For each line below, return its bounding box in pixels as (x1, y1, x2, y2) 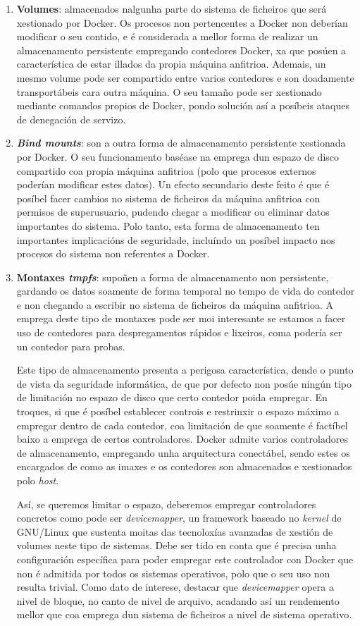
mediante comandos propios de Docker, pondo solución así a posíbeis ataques (16, 98, 349, 113)
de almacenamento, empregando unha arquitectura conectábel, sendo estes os (16, 445, 350, 460)
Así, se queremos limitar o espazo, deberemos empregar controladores (16, 496, 316, 511)
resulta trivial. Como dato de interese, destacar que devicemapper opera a (16, 579, 334, 594)
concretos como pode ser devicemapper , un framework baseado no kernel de (16, 510, 342, 525)
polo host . (16, 473, 59, 487)
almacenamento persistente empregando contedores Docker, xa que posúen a (16, 42, 347, 57)
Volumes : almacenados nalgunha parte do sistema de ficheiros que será (16, 1, 327, 16)
